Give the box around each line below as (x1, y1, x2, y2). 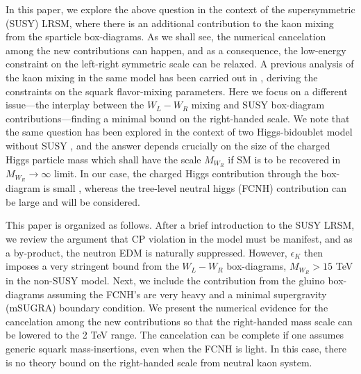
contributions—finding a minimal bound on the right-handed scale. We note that (6, 111, 350, 125)
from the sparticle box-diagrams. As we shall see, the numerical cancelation (6, 29, 326, 44)
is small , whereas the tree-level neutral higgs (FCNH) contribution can (43, 181, 347, 195)
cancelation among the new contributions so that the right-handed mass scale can (6, 314, 353, 328)
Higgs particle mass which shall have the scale (6, 152, 201, 166)
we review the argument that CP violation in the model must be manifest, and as (6, 231, 353, 246)
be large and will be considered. (6, 194, 140, 209)
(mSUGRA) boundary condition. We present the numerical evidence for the (6, 300, 328, 315)
